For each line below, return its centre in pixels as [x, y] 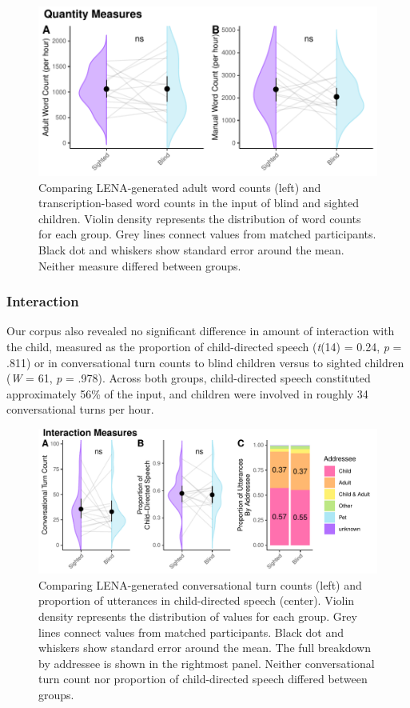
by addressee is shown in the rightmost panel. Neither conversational [207, 663]
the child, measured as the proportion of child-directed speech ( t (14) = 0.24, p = [204, 346]
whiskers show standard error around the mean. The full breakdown [205, 648]
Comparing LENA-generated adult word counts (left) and [180, 187]
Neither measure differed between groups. [140, 265]
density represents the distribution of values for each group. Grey [198, 616]
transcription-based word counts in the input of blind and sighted [199, 203]
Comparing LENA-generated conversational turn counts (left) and [200, 584]
